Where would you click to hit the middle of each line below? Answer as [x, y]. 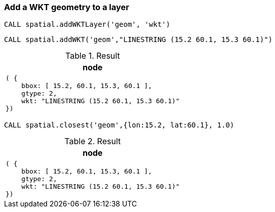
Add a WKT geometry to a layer [67, 7]
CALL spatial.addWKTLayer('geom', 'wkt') [87, 25]
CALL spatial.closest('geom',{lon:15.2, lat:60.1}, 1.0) [119, 125]
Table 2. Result [93, 141]
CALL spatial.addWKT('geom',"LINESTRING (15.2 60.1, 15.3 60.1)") [139, 40]
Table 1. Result [93, 56]
